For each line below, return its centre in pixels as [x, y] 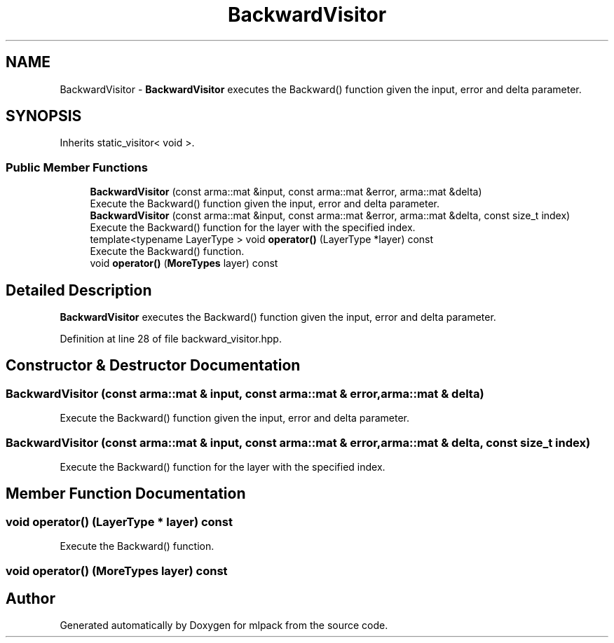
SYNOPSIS [44, 116]
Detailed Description [79, 290]
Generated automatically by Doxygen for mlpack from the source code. [224, 625]
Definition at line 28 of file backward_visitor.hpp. [171, 339]
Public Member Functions [77, 167]
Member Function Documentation [126, 494]
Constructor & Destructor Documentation [153, 366]
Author [30, 599]
